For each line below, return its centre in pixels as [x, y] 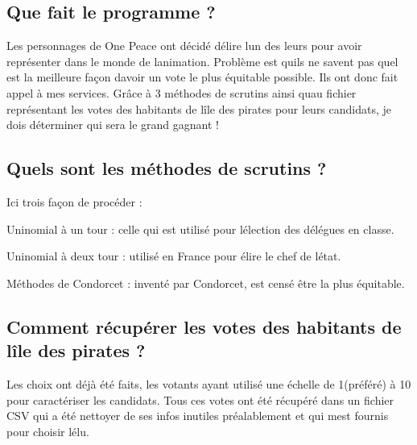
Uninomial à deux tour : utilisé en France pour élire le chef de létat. [174, 256]
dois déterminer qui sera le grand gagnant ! [113, 125]
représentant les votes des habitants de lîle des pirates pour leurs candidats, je [199, 108]
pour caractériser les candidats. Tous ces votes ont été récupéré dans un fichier [200, 399]
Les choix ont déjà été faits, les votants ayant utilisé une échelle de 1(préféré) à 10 [209, 383]
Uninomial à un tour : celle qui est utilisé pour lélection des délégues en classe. [200, 229]
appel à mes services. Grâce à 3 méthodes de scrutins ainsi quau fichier [182, 92]
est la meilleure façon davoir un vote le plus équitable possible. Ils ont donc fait [202, 77]
